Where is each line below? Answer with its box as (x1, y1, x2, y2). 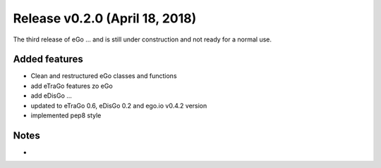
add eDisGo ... (30, 91, 72, 100)
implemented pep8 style (30, 111, 102, 119)
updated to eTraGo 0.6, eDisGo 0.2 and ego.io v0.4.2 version (30, 101, 207, 110)
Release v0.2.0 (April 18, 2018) (13, 11, 197, 26)
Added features (13, 53, 84, 65)
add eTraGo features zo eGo (30, 82, 113, 90)
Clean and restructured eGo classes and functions (30, 72, 177, 80)
